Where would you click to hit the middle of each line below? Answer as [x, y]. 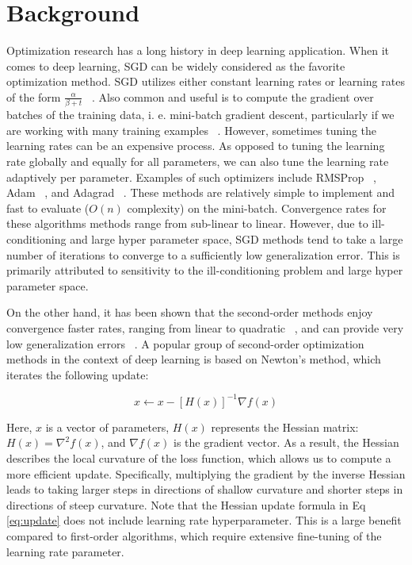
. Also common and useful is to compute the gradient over [233, 96]
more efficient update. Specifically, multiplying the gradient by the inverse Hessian [206, 473]
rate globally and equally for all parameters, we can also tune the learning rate [198, 161]
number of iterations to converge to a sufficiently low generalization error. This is [203, 254]
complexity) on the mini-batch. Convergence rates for [257, 208]
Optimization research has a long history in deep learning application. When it [198, 50]
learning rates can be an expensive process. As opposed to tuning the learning [196, 146]
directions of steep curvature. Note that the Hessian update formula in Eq [186, 504]
